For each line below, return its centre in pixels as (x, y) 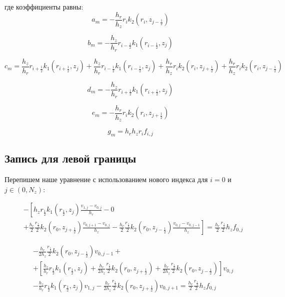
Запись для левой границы (70, 158)
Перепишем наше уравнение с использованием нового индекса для (106, 179)
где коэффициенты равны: (44, 7)
